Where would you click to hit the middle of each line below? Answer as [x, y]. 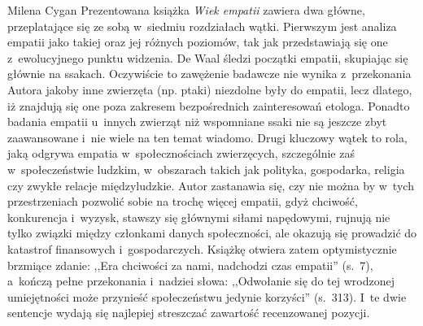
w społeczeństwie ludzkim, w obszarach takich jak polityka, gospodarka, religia [206, 169]
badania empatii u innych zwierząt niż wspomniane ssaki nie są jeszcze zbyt [197, 122]
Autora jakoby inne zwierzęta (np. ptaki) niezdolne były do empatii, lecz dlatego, [210, 89]
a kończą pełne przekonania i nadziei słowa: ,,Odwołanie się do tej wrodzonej [201, 281]
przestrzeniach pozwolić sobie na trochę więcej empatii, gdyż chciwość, [183, 201]
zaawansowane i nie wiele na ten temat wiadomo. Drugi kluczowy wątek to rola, [207, 137]
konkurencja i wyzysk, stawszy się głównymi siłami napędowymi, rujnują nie [199, 217]
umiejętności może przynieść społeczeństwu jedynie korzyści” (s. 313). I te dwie [207, 296]
